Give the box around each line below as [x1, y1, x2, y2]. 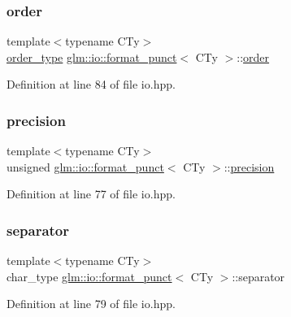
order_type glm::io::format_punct [7, 48, 177, 65]
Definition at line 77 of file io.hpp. [7, 185, 176, 202]
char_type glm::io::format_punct [7, 267, 172, 284]
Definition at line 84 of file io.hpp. [7, 76, 176, 93]
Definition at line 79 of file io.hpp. [7, 295, 176, 312]
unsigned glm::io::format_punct [7, 158, 164, 175]
